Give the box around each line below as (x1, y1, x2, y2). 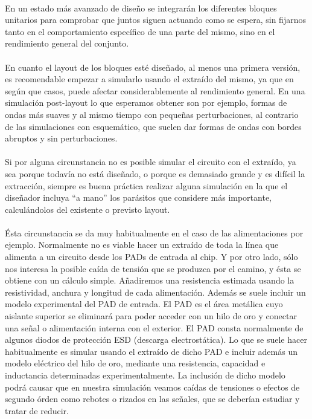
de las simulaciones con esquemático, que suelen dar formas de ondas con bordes (5, 120, 302, 132)
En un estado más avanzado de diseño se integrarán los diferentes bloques (5, 1, 277, 14)
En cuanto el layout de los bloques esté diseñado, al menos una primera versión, (5, 60, 301, 73)
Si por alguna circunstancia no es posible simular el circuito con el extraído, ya (5, 155, 296, 168)
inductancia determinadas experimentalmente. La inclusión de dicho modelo (5, 369, 285, 381)
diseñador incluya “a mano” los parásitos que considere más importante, (5, 191, 272, 204)
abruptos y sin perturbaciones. (5, 132, 118, 145)
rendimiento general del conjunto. (5, 37, 129, 50)
